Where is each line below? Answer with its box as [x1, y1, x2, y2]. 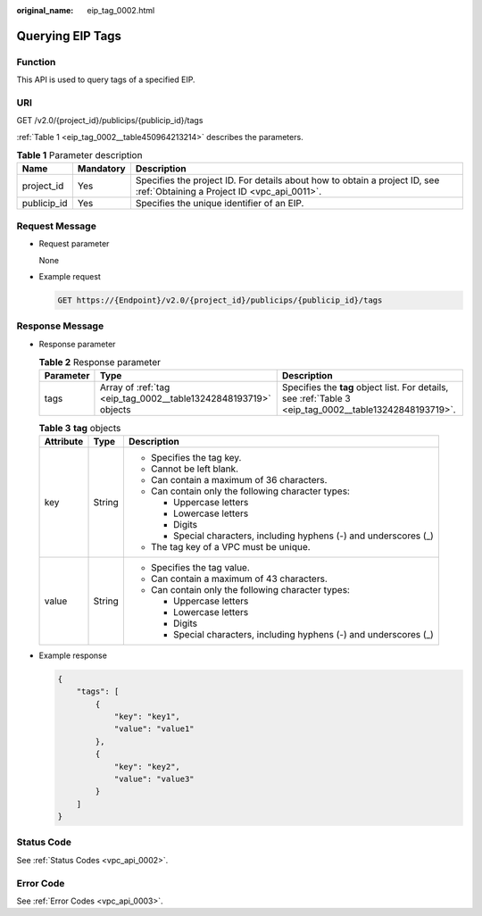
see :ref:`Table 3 [281, 393, 352, 405]
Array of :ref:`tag [99, 381, 170, 394]
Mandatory [77, 162, 126, 175]
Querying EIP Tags [16, 28, 122, 44]
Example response [38, 650, 107, 661]
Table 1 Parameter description [16, 149, 143, 162]
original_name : [16, 5, 74, 15]
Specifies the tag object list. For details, [281, 381, 449, 394]
